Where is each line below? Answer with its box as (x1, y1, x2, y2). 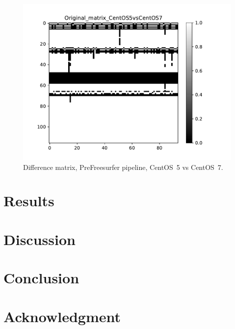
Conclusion (3, 268, 79, 288)
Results (3, 191, 54, 211)
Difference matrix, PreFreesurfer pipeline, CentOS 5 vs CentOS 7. (23, 162, 223, 172)
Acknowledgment (3, 306, 121, 326)
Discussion (3, 229, 76, 249)
